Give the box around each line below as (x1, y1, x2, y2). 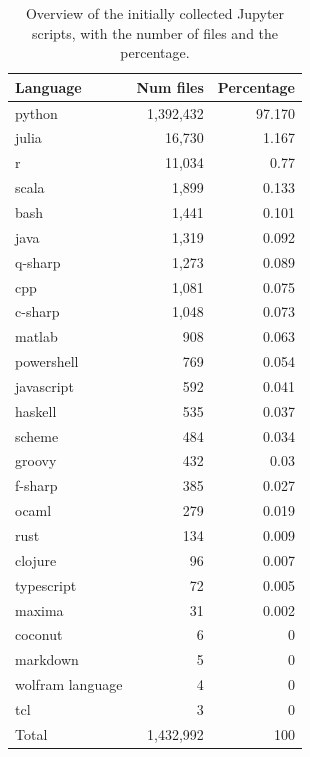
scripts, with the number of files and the (31, 22, 279, 43)
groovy (15, 450, 57, 471)
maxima (15, 599, 64, 620)
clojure (15, 549, 57, 570)
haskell (15, 400, 57, 421)
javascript (15, 375, 74, 396)
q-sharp (15, 251, 61, 272)
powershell (15, 351, 79, 372)
